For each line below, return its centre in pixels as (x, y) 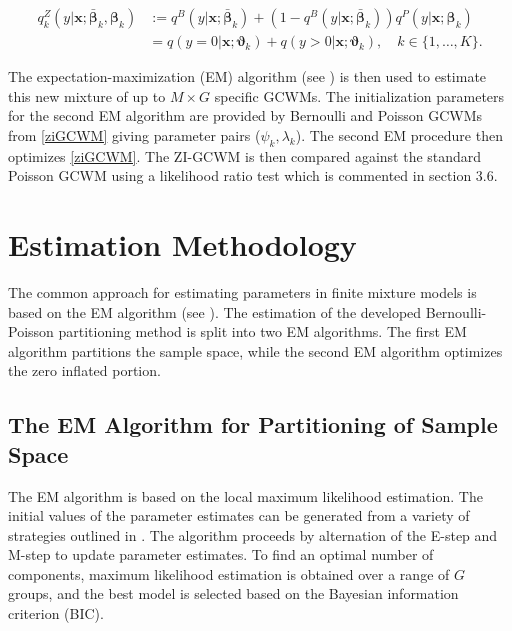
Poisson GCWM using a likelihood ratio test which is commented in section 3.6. (253, 175)
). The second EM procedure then (399, 134)
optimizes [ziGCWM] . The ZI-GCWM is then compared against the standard (245, 155)
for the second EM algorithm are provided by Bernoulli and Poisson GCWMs (245, 115)
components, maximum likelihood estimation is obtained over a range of (229, 573)
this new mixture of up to (87, 95)
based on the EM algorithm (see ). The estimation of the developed (215, 311)
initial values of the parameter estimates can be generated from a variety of (239, 515)
